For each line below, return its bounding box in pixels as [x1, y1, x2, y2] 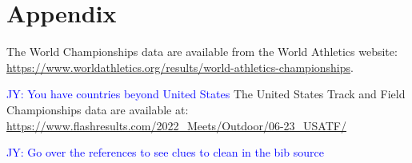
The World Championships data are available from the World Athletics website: [6, 43, 398, 60]
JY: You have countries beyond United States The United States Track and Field [6, 85, 406, 102]
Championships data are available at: [6, 101, 189, 117]
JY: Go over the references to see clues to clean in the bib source [6, 144, 324, 161]
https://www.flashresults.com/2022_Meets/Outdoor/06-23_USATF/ [6, 117, 346, 133]
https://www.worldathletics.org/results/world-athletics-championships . [6, 58, 354, 75]
